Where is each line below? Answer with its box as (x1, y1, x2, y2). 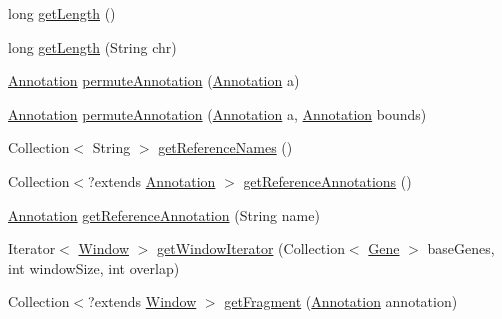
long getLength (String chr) (8, 36, 177, 57)
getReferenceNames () (158, 137, 293, 158)
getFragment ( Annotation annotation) (224, 291, 458, 312)
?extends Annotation (88, 170, 216, 191)
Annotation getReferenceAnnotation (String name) (8, 204, 320, 225)
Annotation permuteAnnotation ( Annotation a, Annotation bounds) (8, 103, 427, 124)
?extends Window (88, 291, 197, 312)
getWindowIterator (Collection (157, 238, 345, 259)
